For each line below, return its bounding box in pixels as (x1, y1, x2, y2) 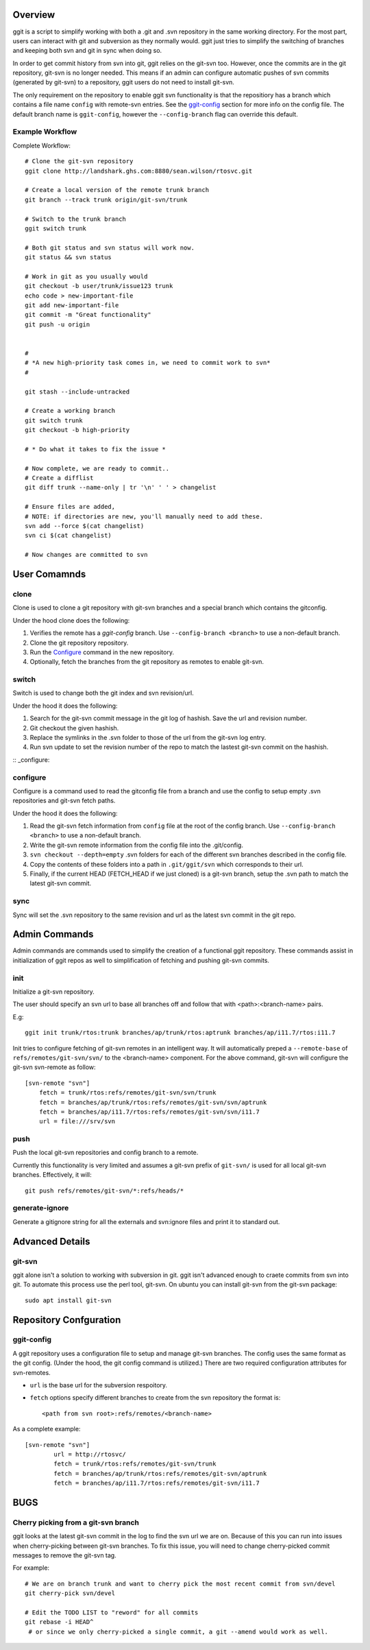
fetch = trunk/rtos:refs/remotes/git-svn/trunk (53, 1460, 217, 1468)
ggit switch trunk (25, 224, 87, 232)
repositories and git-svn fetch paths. (12, 796, 116, 805)
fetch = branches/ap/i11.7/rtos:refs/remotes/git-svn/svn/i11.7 (38, 1108, 260, 1116)
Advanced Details (12, 1235, 90, 1247)
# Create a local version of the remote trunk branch (25, 186, 209, 194)
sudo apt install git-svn (25, 1296, 112, 1304)
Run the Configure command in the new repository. (29, 648, 175, 656)
